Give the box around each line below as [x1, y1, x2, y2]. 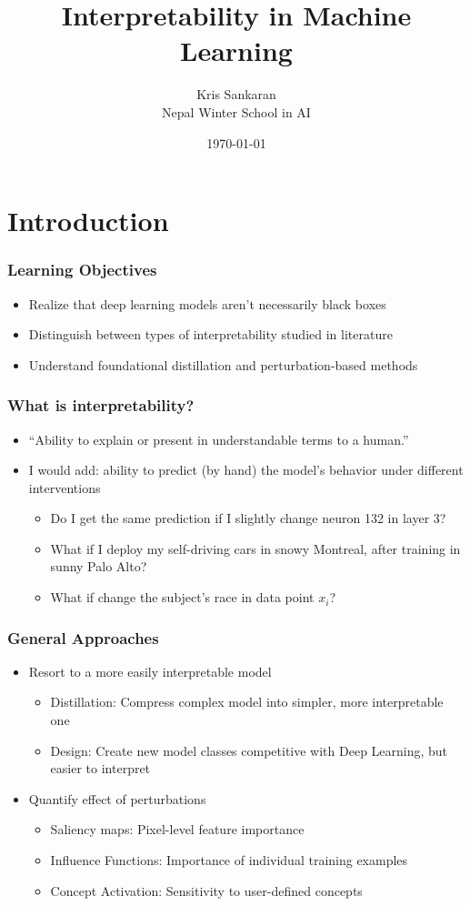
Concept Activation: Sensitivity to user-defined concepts [50, 881, 363, 900]
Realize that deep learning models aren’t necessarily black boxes [28, 294, 386, 313]
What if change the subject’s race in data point [50, 588, 315, 607]
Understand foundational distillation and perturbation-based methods [28, 355, 418, 374]
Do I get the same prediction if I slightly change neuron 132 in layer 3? [50, 508, 446, 528]
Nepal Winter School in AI [162, 102, 311, 121]
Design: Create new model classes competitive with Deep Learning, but [50, 740, 448, 760]
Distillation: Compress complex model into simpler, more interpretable [50, 692, 444, 711]
